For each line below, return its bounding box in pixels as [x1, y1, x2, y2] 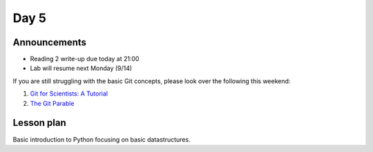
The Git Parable [30, 99, 75, 107]
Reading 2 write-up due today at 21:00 [30, 55, 140, 63]
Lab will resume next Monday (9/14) [30, 64, 133, 72]
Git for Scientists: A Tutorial [30, 89, 108, 98]
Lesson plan [12, 117, 67, 129]
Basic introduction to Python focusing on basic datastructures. [12, 135, 191, 144]
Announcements [12, 36, 86, 48]
